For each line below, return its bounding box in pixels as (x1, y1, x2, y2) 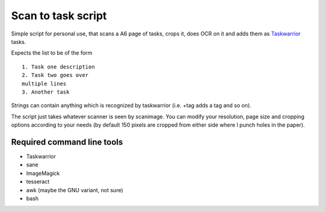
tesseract (26, 178, 50, 186)
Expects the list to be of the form (11, 49, 93, 56)
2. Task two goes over (22, 72, 89, 79)
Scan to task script (11, 9, 107, 22)
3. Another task (22, 88, 70, 95)
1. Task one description (22, 63, 95, 70)
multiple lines (22, 80, 67, 87)
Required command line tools (11, 137, 123, 147)
